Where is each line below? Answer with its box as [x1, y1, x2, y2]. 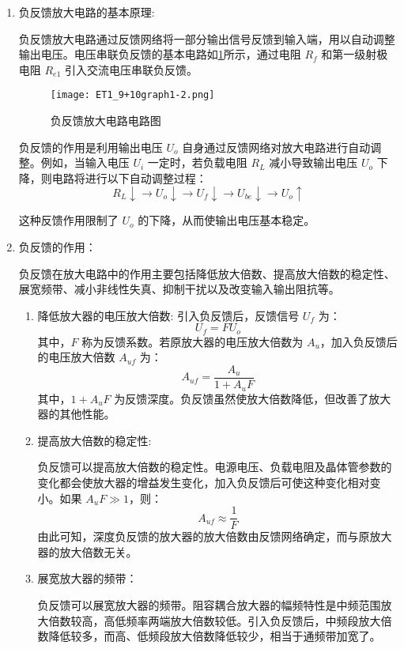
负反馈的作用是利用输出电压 [18, 138, 163, 155]
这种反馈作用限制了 [18, 212, 119, 228]
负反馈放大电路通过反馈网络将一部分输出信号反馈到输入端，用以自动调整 [18, 30, 395, 47]
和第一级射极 [321, 46, 388, 62]
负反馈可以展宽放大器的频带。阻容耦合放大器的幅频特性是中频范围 [37, 596, 381, 613]
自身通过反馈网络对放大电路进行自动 [182, 138, 371, 155]
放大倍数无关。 [59, 543, 138, 560]
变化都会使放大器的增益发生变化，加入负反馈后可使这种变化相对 [37, 474, 370, 490]
